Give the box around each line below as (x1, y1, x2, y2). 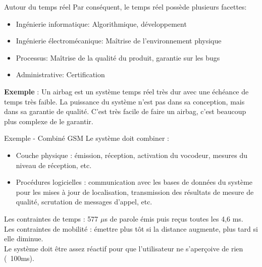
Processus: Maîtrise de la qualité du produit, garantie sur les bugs (16, 52, 220, 63)
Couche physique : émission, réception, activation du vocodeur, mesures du (16, 149, 248, 160)
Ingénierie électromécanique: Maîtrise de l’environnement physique (16, 35, 222, 46)
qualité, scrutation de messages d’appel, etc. (16, 196, 152, 207)
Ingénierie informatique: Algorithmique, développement (16, 18, 187, 29)
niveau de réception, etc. (16, 159, 92, 170)
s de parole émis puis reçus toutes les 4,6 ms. (104, 213, 243, 224)
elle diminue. (4, 233, 43, 244)
